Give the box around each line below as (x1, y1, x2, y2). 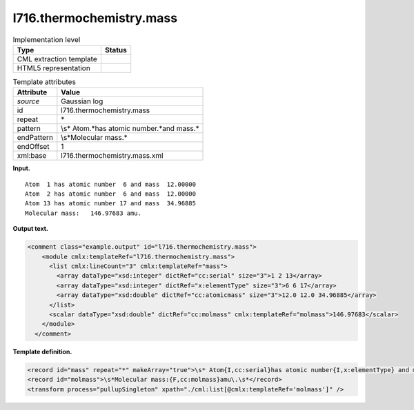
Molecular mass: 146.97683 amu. (25, 209, 141, 217)
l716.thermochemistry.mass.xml (61, 151, 164, 161)
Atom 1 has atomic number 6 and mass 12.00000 (25, 180, 197, 188)
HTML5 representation (17, 63, 91, 72)
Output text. (12, 225, 48, 233)
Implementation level (12, 34, 81, 44)
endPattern (17, 133, 53, 143)
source (17, 96, 40, 106)
